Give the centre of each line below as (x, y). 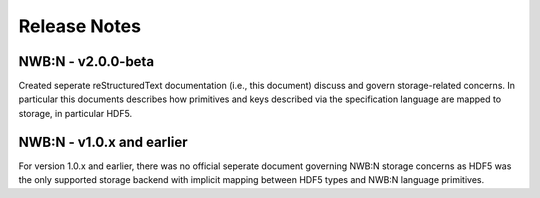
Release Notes (80, 26)
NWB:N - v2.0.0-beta (86, 61)
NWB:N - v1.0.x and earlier (103, 141)
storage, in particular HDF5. (75, 113)
